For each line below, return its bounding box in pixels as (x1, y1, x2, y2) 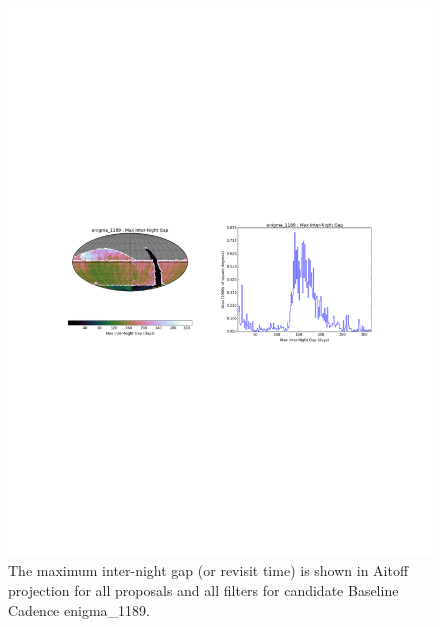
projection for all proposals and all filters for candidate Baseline (8, 580, 399, 601)
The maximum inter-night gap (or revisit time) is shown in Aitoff (8, 560, 409, 581)
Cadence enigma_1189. (8, 599, 150, 620)
